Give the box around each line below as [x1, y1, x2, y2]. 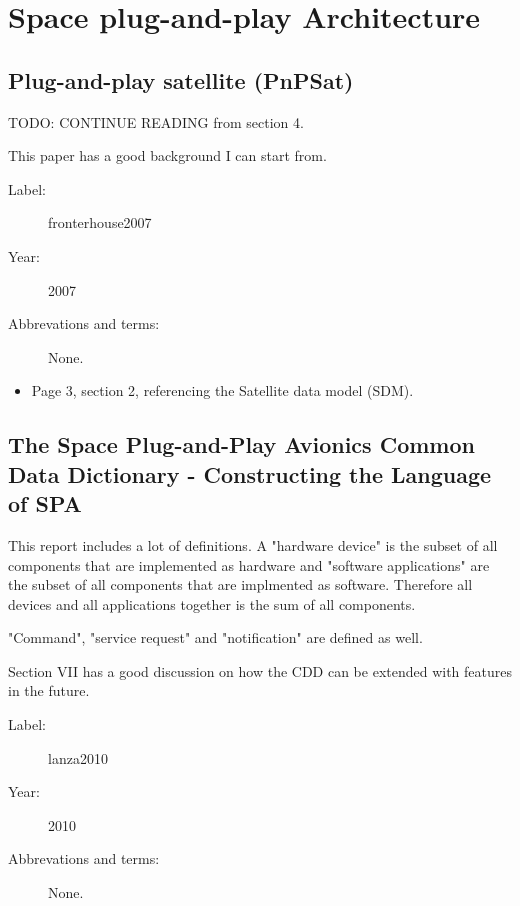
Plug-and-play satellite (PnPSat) [8, 64, 354, 95]
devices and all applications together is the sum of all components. [8, 593, 416, 614]
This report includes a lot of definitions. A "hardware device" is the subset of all [8, 534, 498, 555]
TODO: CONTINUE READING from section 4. [8, 111, 304, 132]
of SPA [8, 488, 82, 519]
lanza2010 [48, 747, 108, 768]
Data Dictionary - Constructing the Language [8, 458, 492, 489]
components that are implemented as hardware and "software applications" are [8, 554, 490, 575]
